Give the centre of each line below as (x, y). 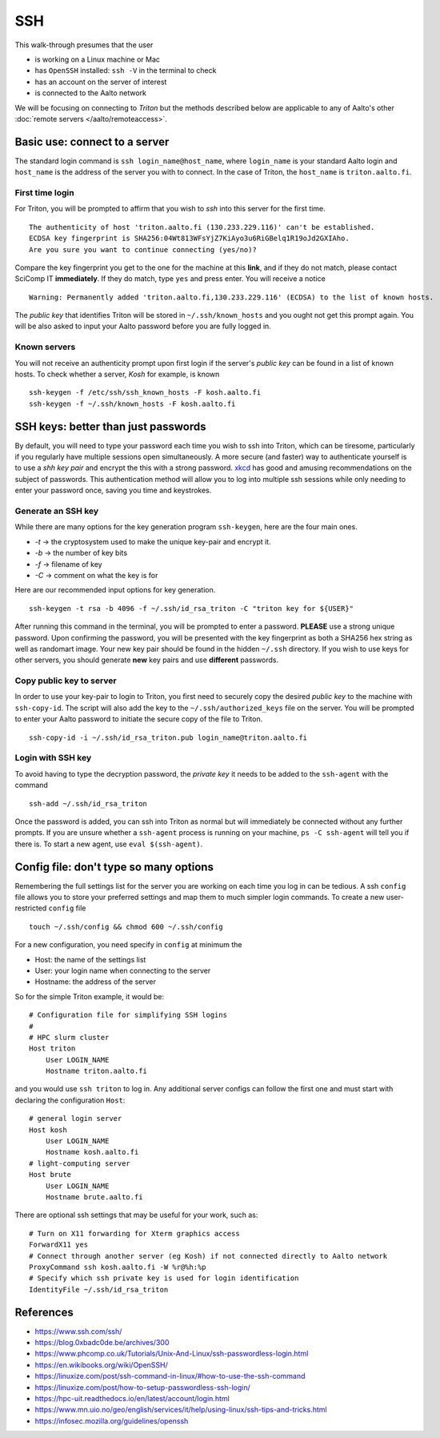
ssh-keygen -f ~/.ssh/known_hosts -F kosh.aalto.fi (132, 404)
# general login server (76, 1119)
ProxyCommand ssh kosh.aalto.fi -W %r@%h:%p (118, 1267)
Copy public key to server (66, 681)
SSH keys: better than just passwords (111, 426)
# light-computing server (80, 1163)
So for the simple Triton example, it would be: (90, 996)
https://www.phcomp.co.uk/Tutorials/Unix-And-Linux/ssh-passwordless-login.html (172, 1354)
